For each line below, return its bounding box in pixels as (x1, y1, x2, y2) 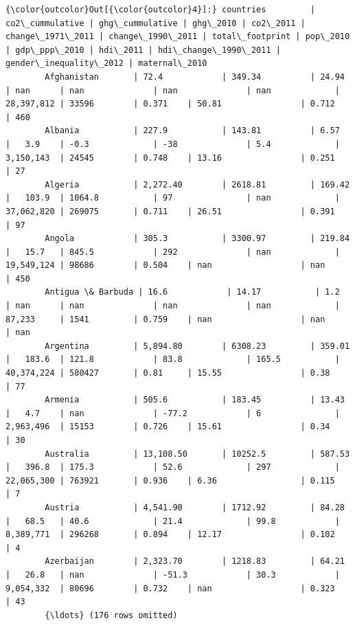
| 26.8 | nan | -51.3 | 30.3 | (5, 569, 340, 580)
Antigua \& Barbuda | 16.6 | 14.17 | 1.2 (45, 287, 340, 297)
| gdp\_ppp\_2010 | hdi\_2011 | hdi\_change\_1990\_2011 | (5, 45, 281, 55)
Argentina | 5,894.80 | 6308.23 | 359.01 (45, 341, 350, 351)
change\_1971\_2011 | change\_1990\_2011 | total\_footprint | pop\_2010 (5, 32, 350, 42)
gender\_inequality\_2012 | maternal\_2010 (5, 58, 207, 69)
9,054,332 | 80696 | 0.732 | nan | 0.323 (5, 583, 335, 593)
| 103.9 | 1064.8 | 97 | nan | (5, 193, 340, 203)
